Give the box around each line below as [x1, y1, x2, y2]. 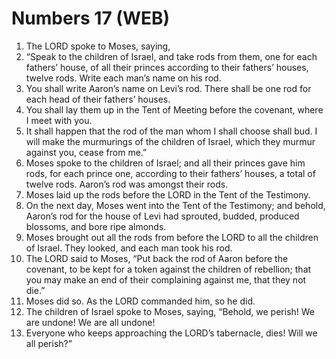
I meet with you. [25, 114, 93, 126]
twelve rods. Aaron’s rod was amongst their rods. [25, 178, 229, 190]
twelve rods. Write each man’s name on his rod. [25, 72, 222, 84]
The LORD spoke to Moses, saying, [25, 40, 171, 52]
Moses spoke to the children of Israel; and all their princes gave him [25, 157, 306, 169]
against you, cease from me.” [25, 146, 148, 158]
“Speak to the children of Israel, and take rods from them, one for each [25, 50, 318, 62]
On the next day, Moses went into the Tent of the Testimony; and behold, [25, 199, 326, 211]
